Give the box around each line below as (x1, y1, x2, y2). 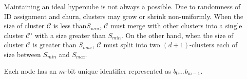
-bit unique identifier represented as (65, 65, 171, 76)
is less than (53, 20, 87, 31)
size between (4, 49, 41, 59)
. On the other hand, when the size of (121, 30, 233, 40)
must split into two (103, 39, 160, 50)
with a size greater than (35, 30, 106, 40)
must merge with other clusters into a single (111, 20, 242, 31)
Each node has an (4, 65, 57, 76)
